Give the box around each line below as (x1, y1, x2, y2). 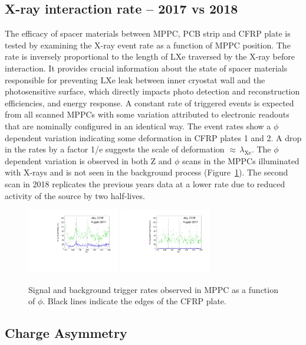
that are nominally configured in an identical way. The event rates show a (5, 119, 271, 132)
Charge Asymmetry (5, 324, 127, 342)
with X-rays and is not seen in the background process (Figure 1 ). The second (5, 166, 288, 178)
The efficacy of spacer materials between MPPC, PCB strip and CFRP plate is (5, 27, 291, 40)
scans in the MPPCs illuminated (182, 154, 300, 167)
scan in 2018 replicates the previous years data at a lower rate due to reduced (5, 177, 285, 190)
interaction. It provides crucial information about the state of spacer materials (5, 61, 288, 74)
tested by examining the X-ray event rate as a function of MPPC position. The (5, 38, 291, 51)
